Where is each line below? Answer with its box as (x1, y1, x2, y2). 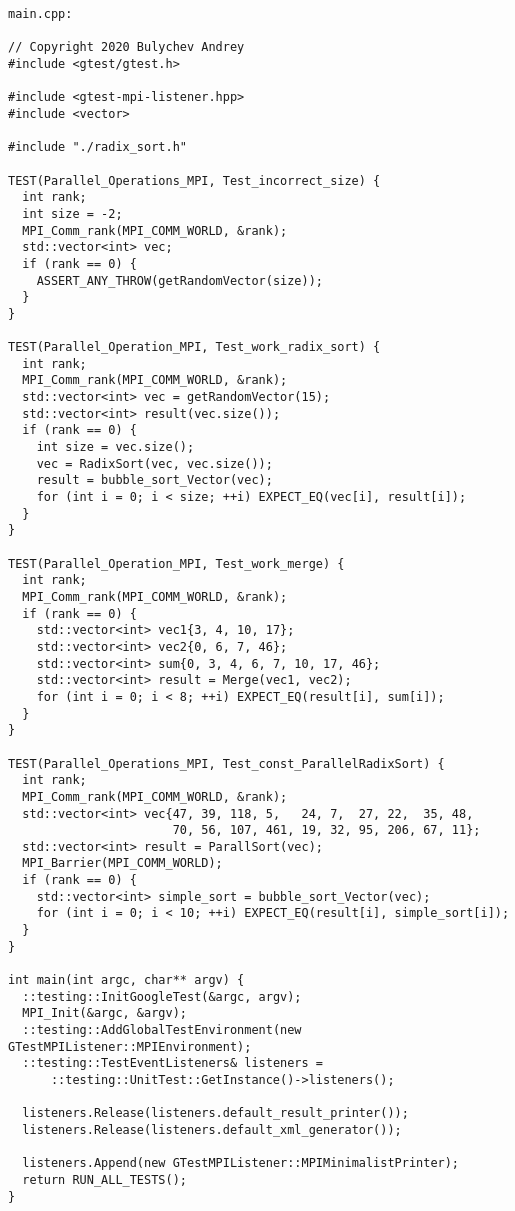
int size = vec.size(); (36, 440, 195, 455)
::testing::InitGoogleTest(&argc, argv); (22, 989, 302, 1004)
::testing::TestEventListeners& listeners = (22, 1056, 323, 1071)
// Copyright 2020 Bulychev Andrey (8, 40, 245, 55)
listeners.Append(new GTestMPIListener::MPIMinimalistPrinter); (22, 1156, 460, 1171)
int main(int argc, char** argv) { (8, 973, 245, 988)
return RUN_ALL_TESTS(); (22, 1172, 187, 1187)
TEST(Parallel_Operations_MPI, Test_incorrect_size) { (8, 173, 381, 188)
